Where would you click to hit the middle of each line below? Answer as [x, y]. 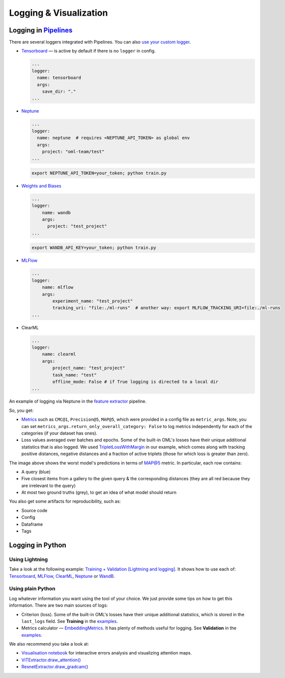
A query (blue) [36, 472]
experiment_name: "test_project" [93, 301]
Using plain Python [32, 589]
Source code [34, 510]
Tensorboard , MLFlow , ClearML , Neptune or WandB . [62, 576]
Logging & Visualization [58, 13]
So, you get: [21, 410]
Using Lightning [28, 559]
